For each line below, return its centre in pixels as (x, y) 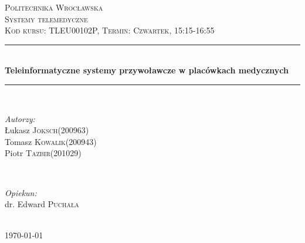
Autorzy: (20, 118)
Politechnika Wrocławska (54, 7)
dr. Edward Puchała (42, 204)
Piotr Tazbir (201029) (43, 153)
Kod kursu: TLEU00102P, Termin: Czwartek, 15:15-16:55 (110, 30)
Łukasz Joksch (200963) (47, 130)
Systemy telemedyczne (46, 18)
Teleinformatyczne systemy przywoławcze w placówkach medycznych (147, 70)
